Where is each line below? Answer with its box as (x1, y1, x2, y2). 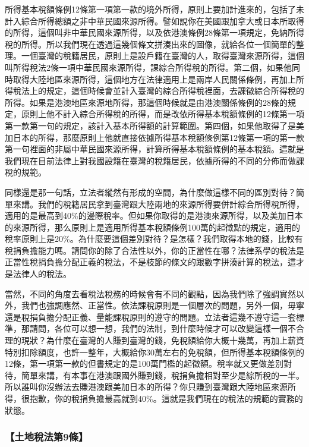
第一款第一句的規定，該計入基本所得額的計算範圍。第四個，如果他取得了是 (5, 119, 296, 131)
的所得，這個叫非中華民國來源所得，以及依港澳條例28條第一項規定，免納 (5, 26, 288, 39)
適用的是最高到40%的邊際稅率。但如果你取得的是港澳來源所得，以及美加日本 (5, 209, 303, 222)
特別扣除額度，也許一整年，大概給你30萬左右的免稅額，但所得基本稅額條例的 (5, 345, 304, 358)
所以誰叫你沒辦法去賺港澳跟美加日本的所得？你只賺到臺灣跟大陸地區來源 (5, 380, 288, 393)
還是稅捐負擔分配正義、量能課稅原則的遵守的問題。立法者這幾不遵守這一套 (5, 310, 296, 323)
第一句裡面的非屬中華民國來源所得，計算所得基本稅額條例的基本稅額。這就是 (5, 143, 304, 155)
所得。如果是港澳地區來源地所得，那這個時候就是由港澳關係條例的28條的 (5, 96, 288, 108)
